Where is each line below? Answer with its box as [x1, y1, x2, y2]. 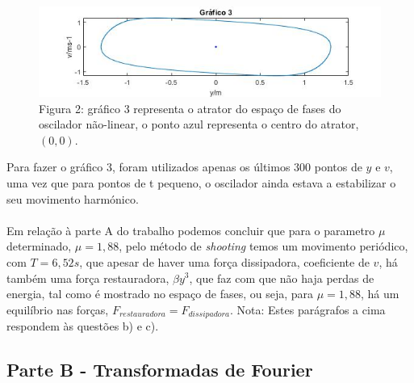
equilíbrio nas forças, [6, 301, 109, 318]
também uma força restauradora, [6, 269, 169, 286]
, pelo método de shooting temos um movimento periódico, [119, 238, 408, 255]
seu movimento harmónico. [6, 190, 139, 207]
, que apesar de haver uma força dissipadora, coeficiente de [79, 253, 370, 270]
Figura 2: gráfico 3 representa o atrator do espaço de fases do [39, 99, 341, 116]
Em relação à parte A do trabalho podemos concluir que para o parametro [6, 221, 375, 238]
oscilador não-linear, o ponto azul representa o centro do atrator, [39, 116, 359, 133]
